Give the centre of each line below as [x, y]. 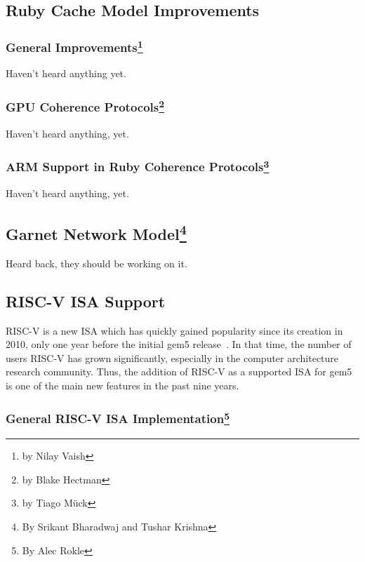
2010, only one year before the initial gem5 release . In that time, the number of [179, 344]
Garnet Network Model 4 [96, 232]
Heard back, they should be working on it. [97, 263]
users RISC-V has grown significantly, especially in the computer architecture [172, 357]
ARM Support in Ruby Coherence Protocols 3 [138, 166]
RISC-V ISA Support [86, 301]
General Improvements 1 [74, 46]
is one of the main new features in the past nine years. [122, 385]
